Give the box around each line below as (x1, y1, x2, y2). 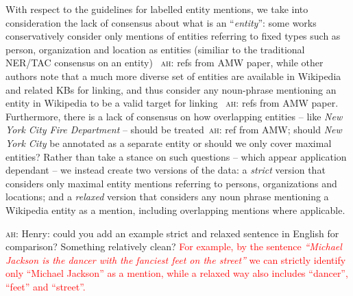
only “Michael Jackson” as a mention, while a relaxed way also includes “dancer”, (5, 266, 348, 280)
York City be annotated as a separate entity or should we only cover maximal (5, 135, 332, 150)
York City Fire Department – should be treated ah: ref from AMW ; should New (5, 122, 342, 137)
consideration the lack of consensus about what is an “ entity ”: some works (5, 15, 317, 29)
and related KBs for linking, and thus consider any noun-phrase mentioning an (5, 82, 337, 96)
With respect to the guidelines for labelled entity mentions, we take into (5, 2, 308, 16)
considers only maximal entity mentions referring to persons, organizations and (5, 176, 337, 190)
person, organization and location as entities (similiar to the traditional (5, 42, 305, 56)
